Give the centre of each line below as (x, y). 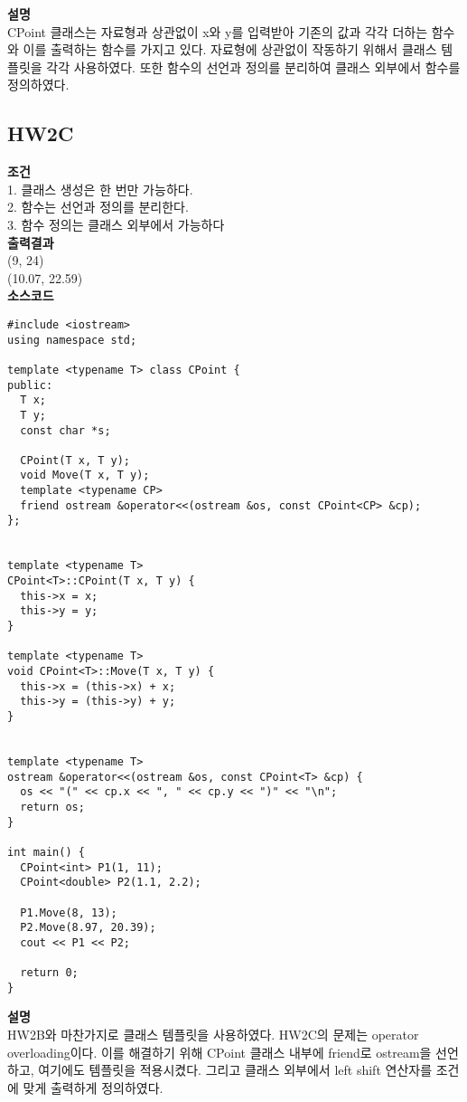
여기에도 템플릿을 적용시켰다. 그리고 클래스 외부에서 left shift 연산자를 (235, 1070)
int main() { (46, 852)
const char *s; (65, 430)
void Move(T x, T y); (85, 475)
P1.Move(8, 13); (69, 912)
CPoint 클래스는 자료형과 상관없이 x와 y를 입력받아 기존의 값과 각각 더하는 (218, 31)
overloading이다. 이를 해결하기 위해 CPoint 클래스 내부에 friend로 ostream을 (219, 1052)
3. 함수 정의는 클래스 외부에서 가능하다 (116, 224)
